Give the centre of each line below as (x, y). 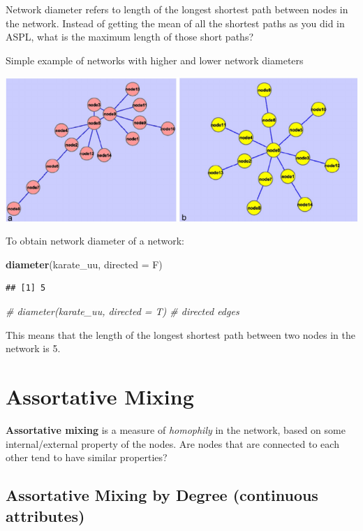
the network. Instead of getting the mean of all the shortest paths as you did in (175, 23)
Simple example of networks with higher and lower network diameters (155, 60)
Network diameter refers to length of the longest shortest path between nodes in (177, 9)
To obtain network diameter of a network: (95, 241)
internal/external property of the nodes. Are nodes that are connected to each (172, 443)
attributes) (45, 515)
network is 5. (33, 348)
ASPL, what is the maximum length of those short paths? (130, 37)
